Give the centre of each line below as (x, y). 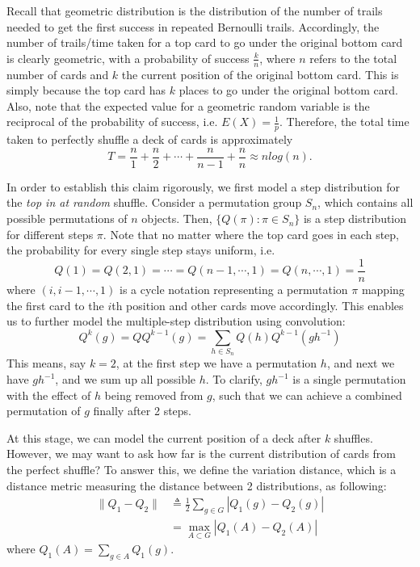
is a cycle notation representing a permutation (234, 289)
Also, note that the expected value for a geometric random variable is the (188, 105)
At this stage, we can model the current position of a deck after (164, 437)
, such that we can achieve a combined (307, 395)
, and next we (361, 363)
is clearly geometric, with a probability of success (128, 58)
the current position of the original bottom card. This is (260, 74)
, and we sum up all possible (126, 379)
